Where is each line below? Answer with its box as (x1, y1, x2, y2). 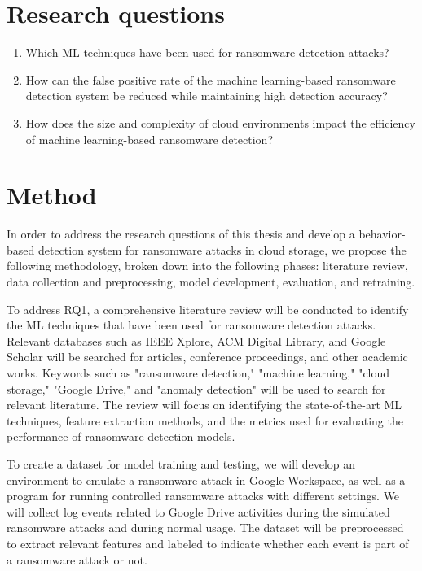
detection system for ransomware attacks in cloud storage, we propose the (37, 241, 407, 258)
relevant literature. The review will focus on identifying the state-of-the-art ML (7, 396, 402, 413)
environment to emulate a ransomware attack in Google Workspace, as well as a (7, 471, 406, 488)
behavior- (358, 225, 406, 242)
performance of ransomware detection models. (7, 428, 235, 445)
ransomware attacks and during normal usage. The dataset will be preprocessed (7, 519, 404, 536)
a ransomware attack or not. (7, 551, 147, 568)
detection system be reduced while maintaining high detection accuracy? (25, 87, 388, 104)
